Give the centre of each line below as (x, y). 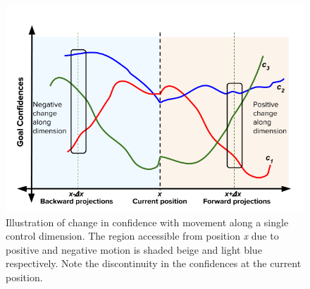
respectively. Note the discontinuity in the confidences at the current (154, 263)
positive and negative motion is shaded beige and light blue (134, 249)
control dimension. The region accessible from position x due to (142, 236)
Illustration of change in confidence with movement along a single (147, 222)
